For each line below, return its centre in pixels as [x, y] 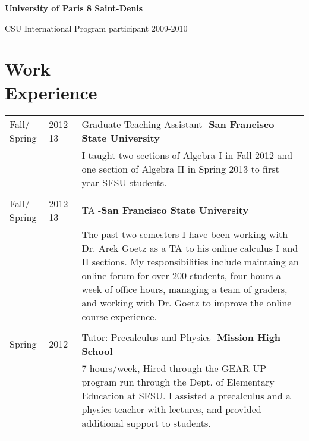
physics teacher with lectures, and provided [171, 409]
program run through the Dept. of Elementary [178, 381]
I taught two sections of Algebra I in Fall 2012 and [187, 155]
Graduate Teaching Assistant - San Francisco [178, 124]
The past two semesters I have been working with [185, 234]
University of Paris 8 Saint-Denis [74, 8]
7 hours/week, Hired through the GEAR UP [174, 368]
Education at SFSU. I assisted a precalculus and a [186, 395]
